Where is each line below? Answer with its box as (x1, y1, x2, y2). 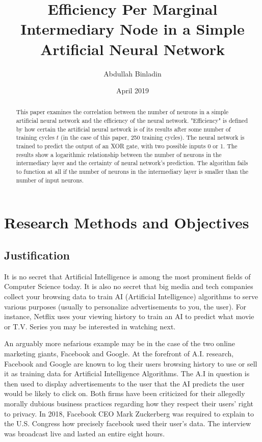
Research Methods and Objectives (4, 212, 249, 233)
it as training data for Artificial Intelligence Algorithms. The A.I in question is (4, 368, 250, 379)
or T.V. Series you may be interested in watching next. (4, 321, 176, 331)
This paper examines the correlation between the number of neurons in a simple (16, 108, 229, 116)
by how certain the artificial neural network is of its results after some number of (16, 124, 231, 133)
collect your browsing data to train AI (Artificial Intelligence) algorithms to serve (4, 291, 258, 301)
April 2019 (116, 85, 149, 96)
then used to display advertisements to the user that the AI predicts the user (4, 378, 245, 388)
